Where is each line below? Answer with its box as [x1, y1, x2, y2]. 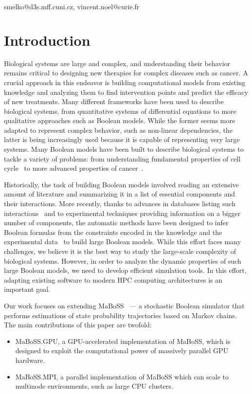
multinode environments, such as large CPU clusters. [15, 381, 173, 391]
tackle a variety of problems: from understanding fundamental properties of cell [4, 153, 241, 163]
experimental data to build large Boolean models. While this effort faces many [4, 236, 241, 247]
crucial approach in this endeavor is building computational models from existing [4, 77, 246, 87]
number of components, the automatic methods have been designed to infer [4, 217, 229, 228]
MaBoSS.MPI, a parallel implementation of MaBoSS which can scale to [15, 371, 229, 381]
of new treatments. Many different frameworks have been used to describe [4, 96, 224, 107]
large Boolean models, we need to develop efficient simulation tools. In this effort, [4, 265, 247, 275]
